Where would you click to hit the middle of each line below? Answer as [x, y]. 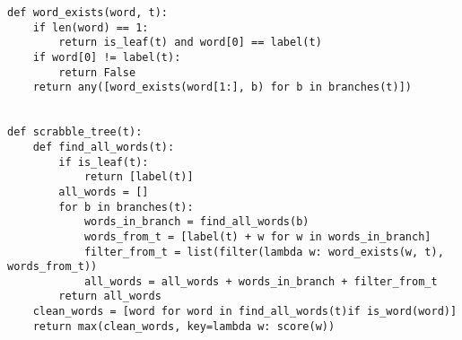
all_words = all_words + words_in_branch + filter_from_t [261, 281]
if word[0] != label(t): [107, 57]
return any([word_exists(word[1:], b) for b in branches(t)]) [222, 87]
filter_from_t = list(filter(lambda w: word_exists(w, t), [264, 252]
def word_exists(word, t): [87, 13]
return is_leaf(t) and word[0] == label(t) [190, 43]
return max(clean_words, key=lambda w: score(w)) [184, 326]
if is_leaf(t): [104, 162]
